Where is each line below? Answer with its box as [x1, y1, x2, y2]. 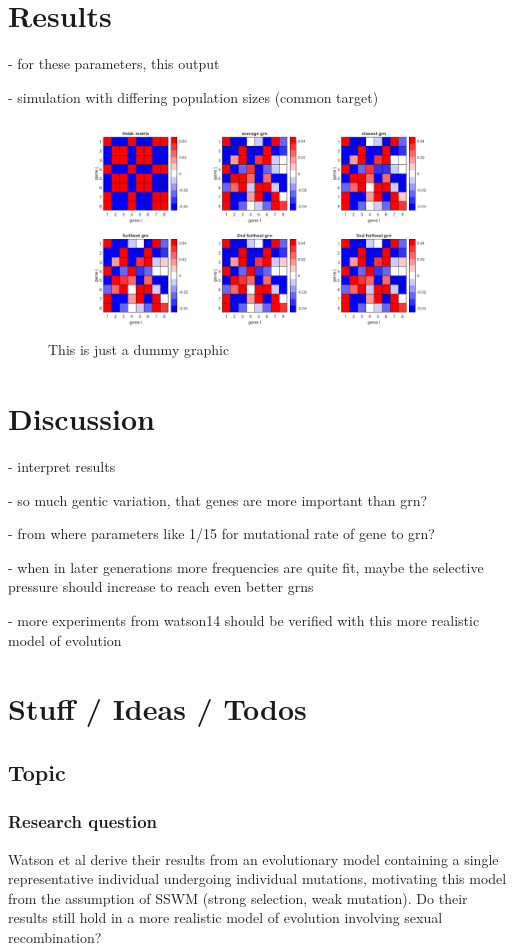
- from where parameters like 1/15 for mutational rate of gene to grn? [8, 523, 435, 544]
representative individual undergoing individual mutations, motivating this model [8, 868, 507, 889]
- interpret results [8, 456, 116, 477]
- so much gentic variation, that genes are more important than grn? [8, 489, 428, 510]
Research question [8, 809, 158, 834]
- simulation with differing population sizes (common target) [8, 86, 379, 107]
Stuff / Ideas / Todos [8, 688, 307, 729]
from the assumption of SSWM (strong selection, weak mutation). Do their [8, 887, 468, 908]
